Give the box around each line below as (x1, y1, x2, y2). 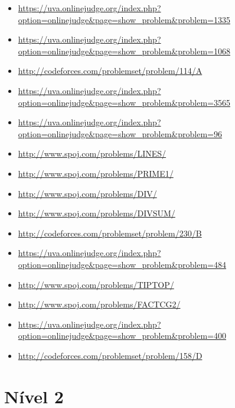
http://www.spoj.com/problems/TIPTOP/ (18, 278, 174, 290)
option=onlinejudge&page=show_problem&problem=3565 (18, 96, 230, 108)
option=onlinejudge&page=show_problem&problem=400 (18, 329, 226, 342)
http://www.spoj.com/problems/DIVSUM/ (18, 207, 175, 219)
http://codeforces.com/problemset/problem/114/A (18, 64, 203, 77)
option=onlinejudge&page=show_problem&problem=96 (18, 127, 222, 140)
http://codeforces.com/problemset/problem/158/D (18, 349, 203, 361)
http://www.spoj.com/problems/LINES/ (18, 147, 167, 160)
